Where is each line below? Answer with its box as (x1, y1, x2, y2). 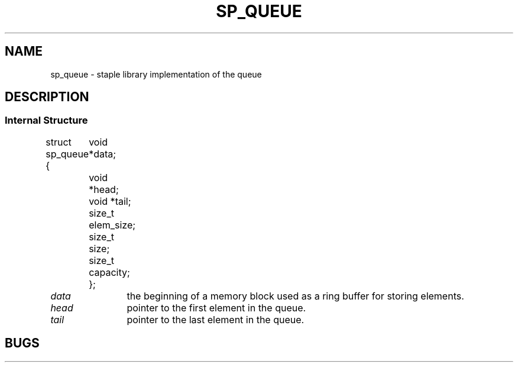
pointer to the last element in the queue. (127, 313, 305, 326)
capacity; (89, 266, 130, 278)
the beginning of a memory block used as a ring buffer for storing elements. (127, 289, 464, 302)
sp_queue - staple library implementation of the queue (50, 69, 262, 79)
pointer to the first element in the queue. (127, 301, 306, 314)
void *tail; (89, 195, 131, 207)
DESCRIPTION (5, 89, 89, 105)
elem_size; (89, 218, 136, 231)
